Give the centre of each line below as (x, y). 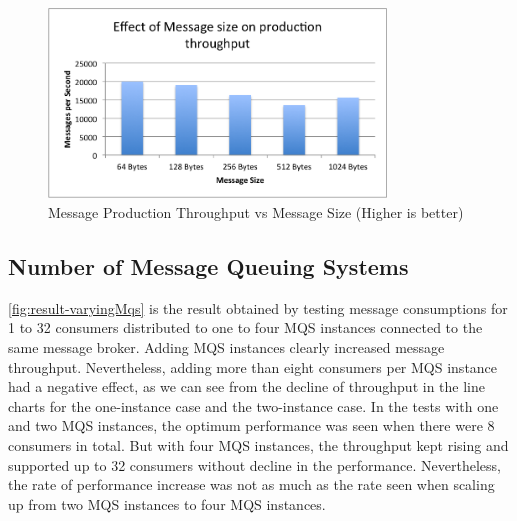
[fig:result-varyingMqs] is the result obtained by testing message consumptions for (258, 307)
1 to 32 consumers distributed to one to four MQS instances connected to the (245, 327)
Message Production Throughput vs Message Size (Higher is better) (256, 211)
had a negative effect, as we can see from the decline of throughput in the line (246, 386)
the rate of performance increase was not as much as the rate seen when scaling (251, 484)
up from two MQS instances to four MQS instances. (167, 503)
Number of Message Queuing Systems (208, 265)
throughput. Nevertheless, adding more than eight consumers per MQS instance (253, 366)
